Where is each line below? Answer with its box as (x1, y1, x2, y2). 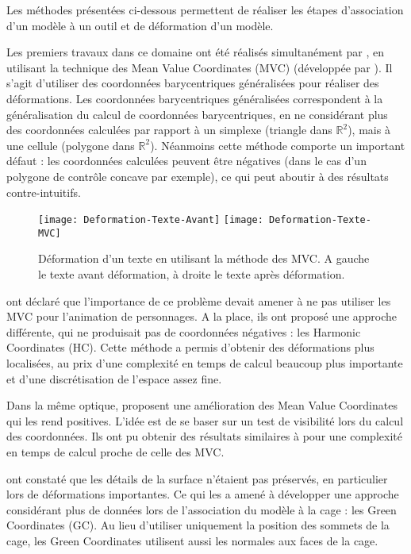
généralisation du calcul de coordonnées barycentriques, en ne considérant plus (6, 106, 388, 122)
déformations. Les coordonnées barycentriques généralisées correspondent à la (6, 90, 383, 106)
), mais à (348, 121, 390, 138)
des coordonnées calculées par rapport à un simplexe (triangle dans (6, 121, 332, 138)
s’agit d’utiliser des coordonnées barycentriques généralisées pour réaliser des (6, 75, 379, 91)
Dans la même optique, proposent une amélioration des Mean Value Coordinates (6, 397, 398, 414)
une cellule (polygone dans (6, 137, 135, 153)
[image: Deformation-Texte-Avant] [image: (38, 214, 263, 226)
